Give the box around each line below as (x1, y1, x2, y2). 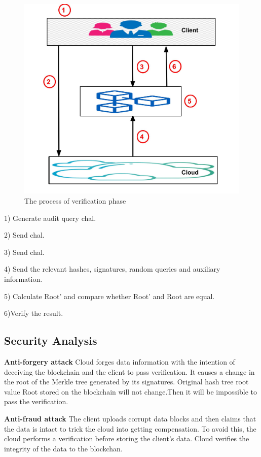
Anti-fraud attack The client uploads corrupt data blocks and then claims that (4, 413, 256, 423)
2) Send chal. (4, 230, 45, 240)
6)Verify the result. (4, 308, 63, 318)
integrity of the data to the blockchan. (4, 443, 123, 453)
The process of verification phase (24, 195, 126, 206)
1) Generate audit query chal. (4, 212, 96, 223)
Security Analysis (4, 333, 97, 348)
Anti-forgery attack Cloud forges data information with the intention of (4, 356, 235, 367)
